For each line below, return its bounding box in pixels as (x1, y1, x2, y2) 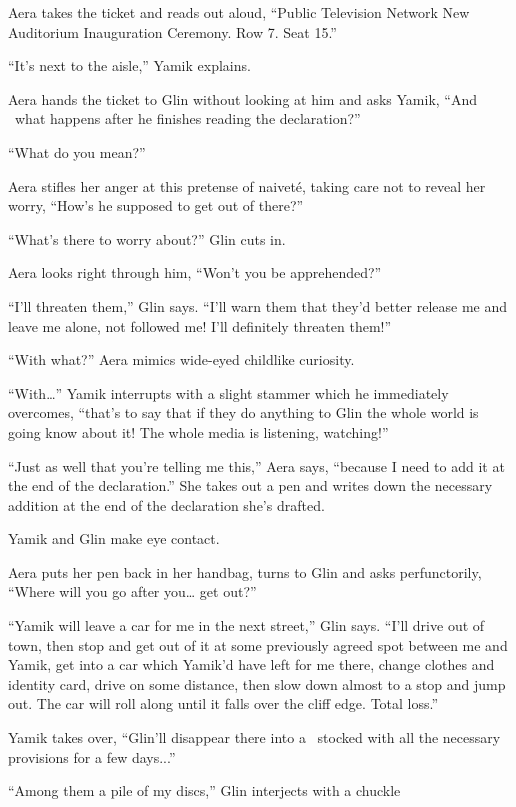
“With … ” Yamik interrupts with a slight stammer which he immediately (8, 382, 449, 403)
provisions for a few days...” (8, 746, 176, 767)
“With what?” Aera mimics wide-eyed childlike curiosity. (8, 349, 355, 370)
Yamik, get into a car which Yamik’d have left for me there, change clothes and (8, 654, 495, 675)
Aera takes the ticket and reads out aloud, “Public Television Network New (8, 2, 470, 22)
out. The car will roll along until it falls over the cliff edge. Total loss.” (8, 693, 439, 714)
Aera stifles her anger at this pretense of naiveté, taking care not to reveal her (8, 175, 486, 196)
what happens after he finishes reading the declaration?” (14, 108, 361, 129)
